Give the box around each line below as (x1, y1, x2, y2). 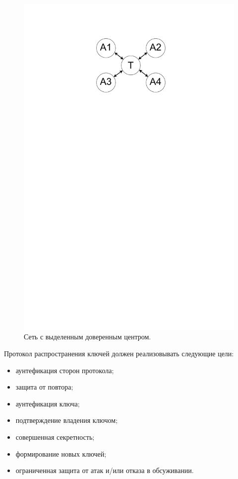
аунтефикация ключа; (15, 398, 80, 408)
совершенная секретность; (15, 432, 95, 442)
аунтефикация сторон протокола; (15, 365, 114, 375)
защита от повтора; (15, 382, 73, 392)
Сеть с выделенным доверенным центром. (24, 331, 151, 342)
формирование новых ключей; (15, 448, 107, 459)
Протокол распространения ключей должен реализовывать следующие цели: (4, 348, 234, 359)
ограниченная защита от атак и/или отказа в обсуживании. (15, 465, 194, 476)
